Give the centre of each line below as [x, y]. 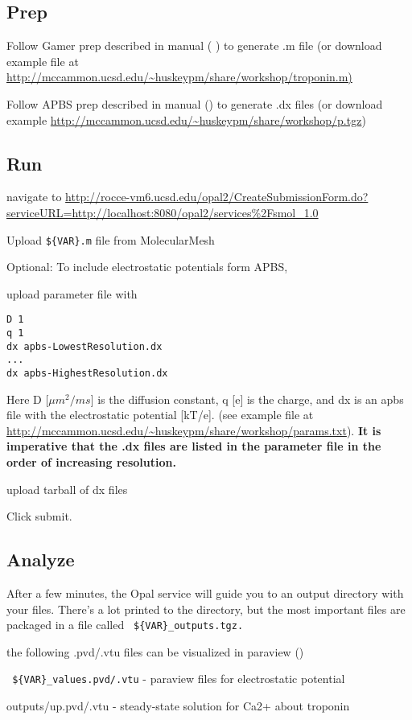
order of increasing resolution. [91, 462]
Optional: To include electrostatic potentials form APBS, [147, 267]
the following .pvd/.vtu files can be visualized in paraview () [155, 651]
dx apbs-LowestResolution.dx [84, 346]
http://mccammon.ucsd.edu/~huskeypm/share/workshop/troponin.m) [179, 77]
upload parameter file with [72, 293]
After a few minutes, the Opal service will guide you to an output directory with [205, 593]
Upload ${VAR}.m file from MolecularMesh [111, 239]
